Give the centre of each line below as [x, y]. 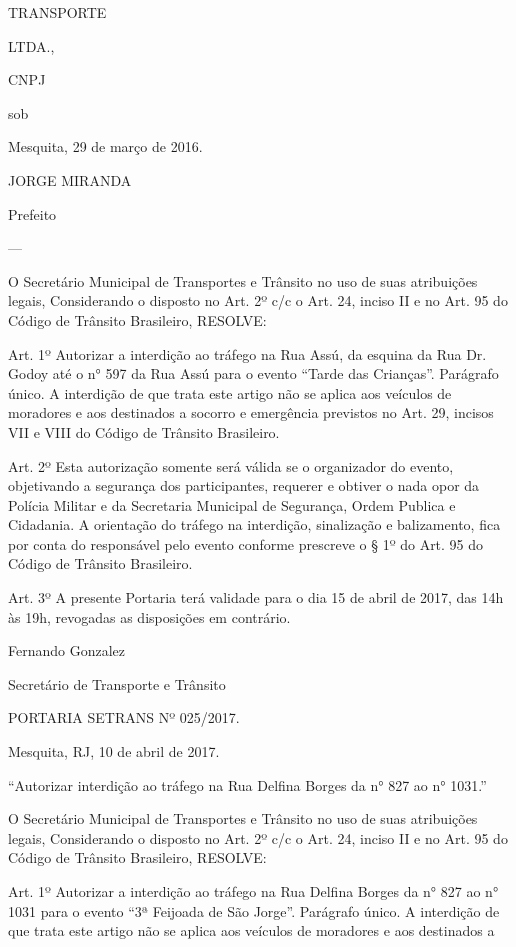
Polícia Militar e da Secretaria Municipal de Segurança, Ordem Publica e [232, 504]
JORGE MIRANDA [70, 179]
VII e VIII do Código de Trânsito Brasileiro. [144, 431]
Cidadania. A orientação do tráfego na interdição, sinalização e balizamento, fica [254, 524]
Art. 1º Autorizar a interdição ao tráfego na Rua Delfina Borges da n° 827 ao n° [253, 891]
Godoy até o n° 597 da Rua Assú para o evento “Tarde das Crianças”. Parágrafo [253, 373]
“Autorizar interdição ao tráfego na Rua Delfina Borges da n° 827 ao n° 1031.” [247, 784]
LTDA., [31, 45]
